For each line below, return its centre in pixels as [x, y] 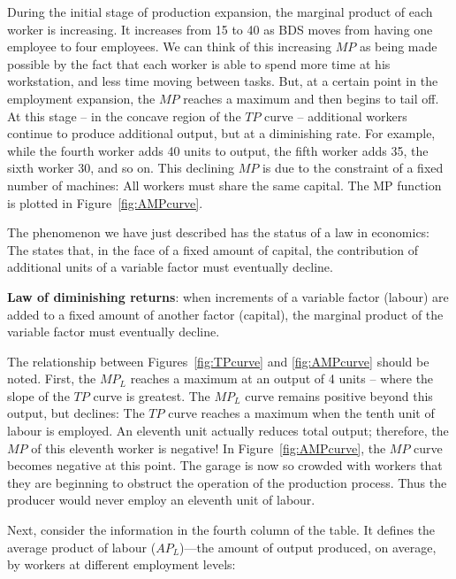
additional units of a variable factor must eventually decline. [170, 267]
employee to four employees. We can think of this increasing [170, 46]
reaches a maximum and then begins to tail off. [311, 98]
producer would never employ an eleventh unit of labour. [161, 500]
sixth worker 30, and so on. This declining [121, 168]
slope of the [38, 395]
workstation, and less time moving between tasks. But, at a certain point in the [223, 81]
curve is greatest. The [152, 395]
